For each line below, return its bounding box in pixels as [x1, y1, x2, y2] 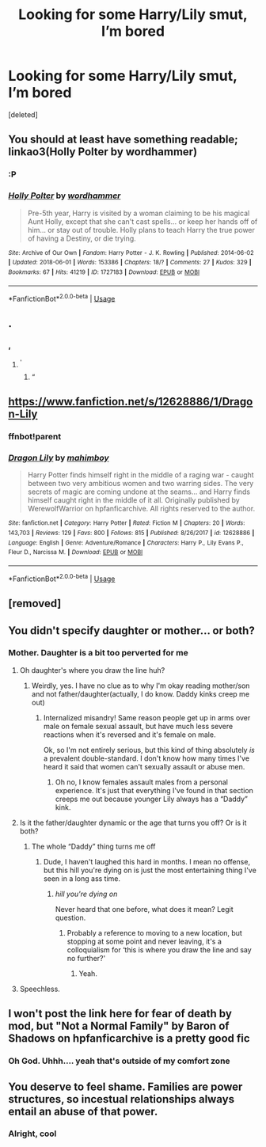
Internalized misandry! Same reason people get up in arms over [43, 712, 251, 722]
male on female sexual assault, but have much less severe [43, 721, 234, 731]
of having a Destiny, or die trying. [27, 234, 136, 243]
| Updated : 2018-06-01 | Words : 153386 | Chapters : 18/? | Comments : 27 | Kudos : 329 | [8, 259, 252, 267]
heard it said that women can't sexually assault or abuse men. [43, 762, 245, 771]
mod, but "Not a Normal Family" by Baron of [8, 1020, 230, 1033]
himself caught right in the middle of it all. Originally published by [27, 496, 240, 505]
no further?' [66, 953, 106, 963]
